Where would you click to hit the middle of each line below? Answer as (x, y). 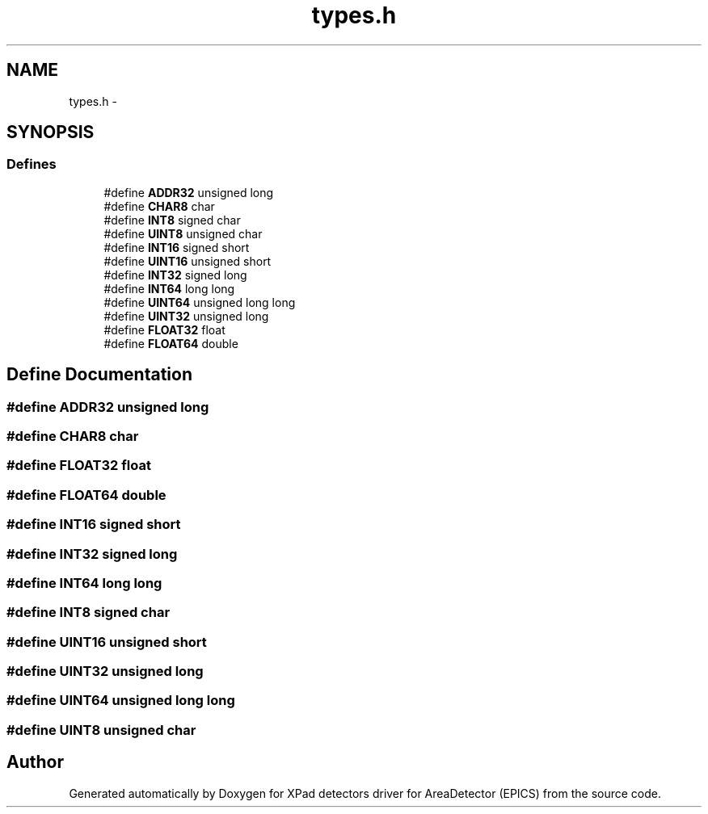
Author (35, 762)
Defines (32, 164)
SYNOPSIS (51, 132)
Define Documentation (99, 375)
